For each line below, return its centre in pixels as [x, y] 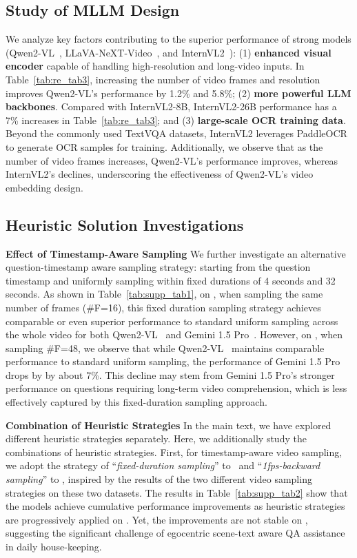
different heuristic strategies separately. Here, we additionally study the [156, 438]
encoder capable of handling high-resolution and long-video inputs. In [155, 66]
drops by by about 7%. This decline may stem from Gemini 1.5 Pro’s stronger [170, 374]
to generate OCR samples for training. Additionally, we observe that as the [164, 146]
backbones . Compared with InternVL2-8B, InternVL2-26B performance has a [171, 106]
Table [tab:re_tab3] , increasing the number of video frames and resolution [163, 79]
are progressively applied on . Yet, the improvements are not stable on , [157, 519]
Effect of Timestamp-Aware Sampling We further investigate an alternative [176, 253]
